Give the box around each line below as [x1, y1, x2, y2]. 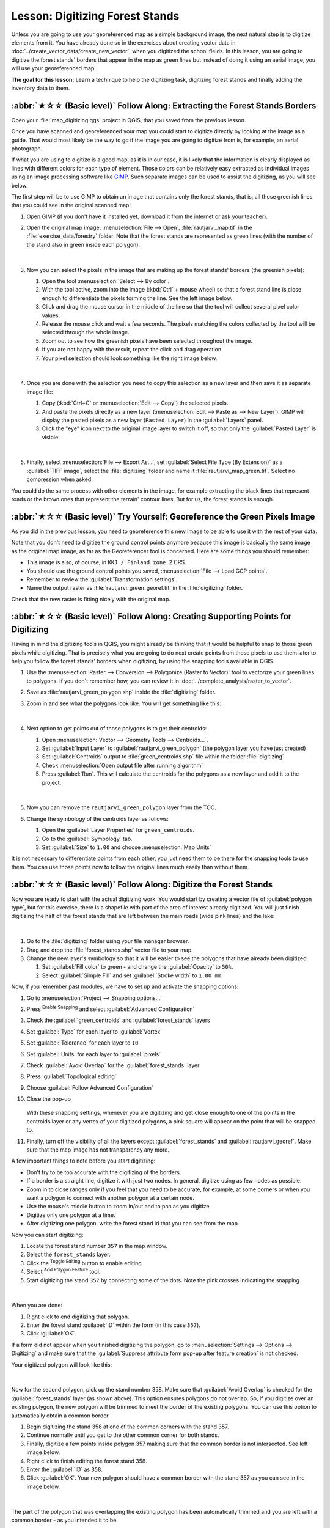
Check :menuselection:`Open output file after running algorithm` [42, 762, 204, 769]
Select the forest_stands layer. [26, 1251, 111, 1258]
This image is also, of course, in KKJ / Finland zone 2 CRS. [26, 559, 186, 566]
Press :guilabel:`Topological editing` [26, 1073, 117, 1080]
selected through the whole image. [42, 329, 130, 336]
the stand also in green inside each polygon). [26, 241, 141, 248]
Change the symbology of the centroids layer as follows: [26, 815, 169, 822]
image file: [26, 388, 53, 395]
